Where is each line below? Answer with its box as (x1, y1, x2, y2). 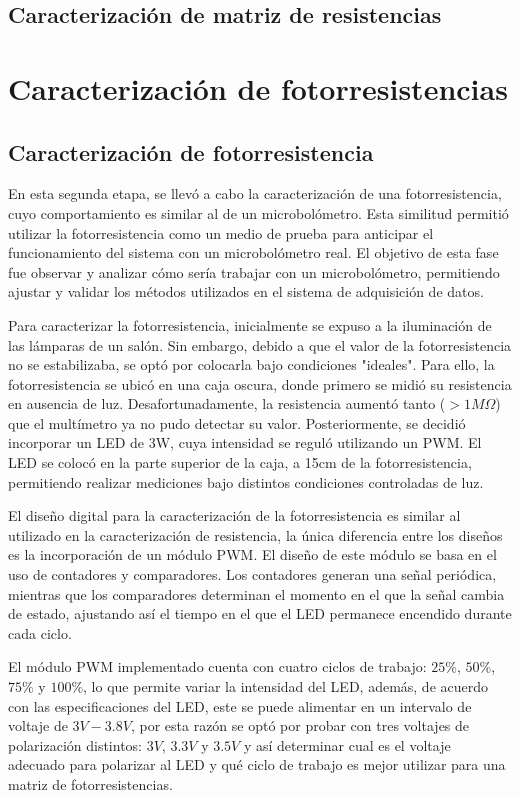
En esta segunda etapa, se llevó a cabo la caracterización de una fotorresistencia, (8, 183, 502, 204)
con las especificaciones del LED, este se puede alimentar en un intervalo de (8, 695, 472, 716)
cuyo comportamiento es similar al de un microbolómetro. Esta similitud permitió (8, 202, 509, 223)
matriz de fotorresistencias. (8, 773, 173, 794)
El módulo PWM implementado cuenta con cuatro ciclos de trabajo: (8, 656, 427, 677)
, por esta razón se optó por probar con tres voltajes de (130, 715, 470, 736)
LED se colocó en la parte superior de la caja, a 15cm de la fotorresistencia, (8, 452, 472, 473)
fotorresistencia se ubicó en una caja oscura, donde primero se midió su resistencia (8, 373, 512, 394)
